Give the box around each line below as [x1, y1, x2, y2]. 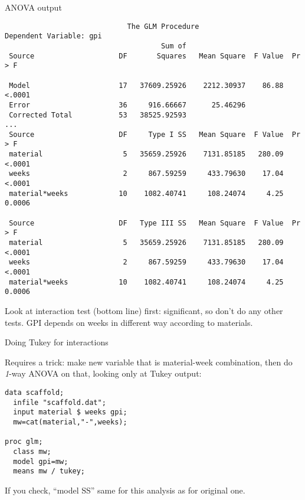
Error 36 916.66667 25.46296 [9, 100, 246, 109]
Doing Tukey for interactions [5, 336, 109, 348]
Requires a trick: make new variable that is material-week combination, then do [5, 355, 293, 368]
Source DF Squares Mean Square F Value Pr [9, 51, 301, 60]
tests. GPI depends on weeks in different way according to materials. [5, 316, 253, 328]
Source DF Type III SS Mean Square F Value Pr [9, 218, 301, 227]
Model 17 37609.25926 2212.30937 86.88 [9, 81, 284, 90]
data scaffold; [5, 388, 64, 397]
